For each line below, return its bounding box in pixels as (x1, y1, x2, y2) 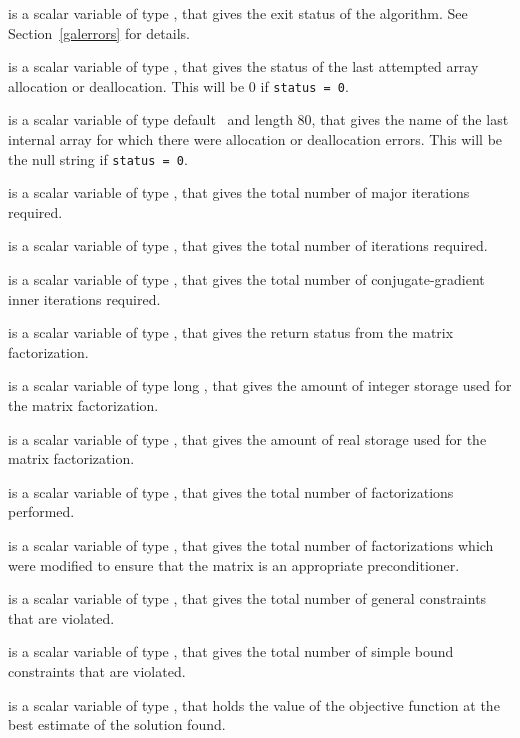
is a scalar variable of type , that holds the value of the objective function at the (8, 694, 500, 715)
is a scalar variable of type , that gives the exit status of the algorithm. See (8, 3, 468, 23)
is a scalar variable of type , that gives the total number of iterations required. (8, 235, 488, 256)
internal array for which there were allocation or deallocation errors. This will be (8, 129, 503, 150)
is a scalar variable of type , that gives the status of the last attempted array (8, 56, 479, 77)
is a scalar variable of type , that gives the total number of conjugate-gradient (8, 269, 485, 290)
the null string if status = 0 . (8, 148, 188, 169)
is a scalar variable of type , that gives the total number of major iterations (8, 182, 470, 203)
